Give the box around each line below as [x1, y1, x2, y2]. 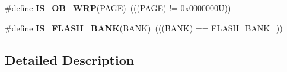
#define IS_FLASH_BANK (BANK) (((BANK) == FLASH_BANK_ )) [5, 21, 283, 34]
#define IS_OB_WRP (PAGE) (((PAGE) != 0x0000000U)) [5, 2, 231, 14]
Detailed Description [5, 50, 135, 68]
